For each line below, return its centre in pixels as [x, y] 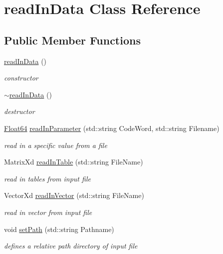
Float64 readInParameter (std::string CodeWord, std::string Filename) [112, 128]
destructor [19, 111]
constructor [21, 78]
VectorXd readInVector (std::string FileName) [74, 195]
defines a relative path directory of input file [71, 246]
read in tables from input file [47, 178]
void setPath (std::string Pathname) [59, 229]
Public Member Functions [72, 40]
